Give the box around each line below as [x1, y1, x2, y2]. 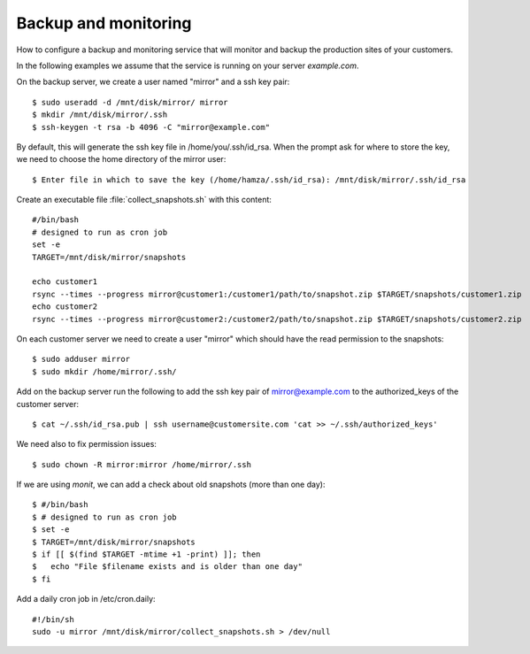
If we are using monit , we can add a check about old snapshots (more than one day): [16, 479, 326, 490]
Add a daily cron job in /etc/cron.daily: [16, 594, 156, 604]
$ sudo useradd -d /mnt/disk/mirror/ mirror [32, 97, 229, 107]
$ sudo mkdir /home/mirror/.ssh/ [32, 366, 177, 376]
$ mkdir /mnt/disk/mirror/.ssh [32, 110, 168, 119]
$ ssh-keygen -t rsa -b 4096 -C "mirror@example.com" [32, 122, 270, 132]
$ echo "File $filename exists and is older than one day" [32, 562, 303, 572]
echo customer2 [32, 302, 98, 312]
